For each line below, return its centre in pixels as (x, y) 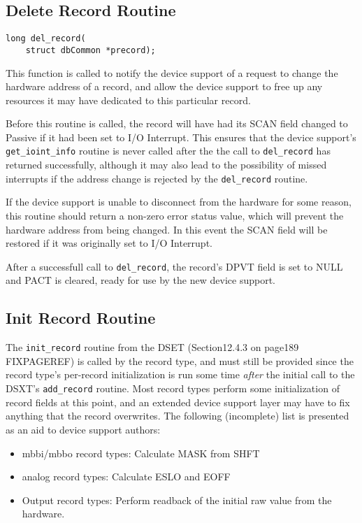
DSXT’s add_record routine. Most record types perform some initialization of (173, 388)
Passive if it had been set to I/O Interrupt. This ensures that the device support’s (181, 137)
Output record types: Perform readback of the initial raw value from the (177, 500)
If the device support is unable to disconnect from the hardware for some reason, (179, 202)
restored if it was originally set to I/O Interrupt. (109, 243)
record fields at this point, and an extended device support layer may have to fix (178, 402)
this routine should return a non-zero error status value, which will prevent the (175, 215)
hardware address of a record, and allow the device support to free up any (164, 86)
